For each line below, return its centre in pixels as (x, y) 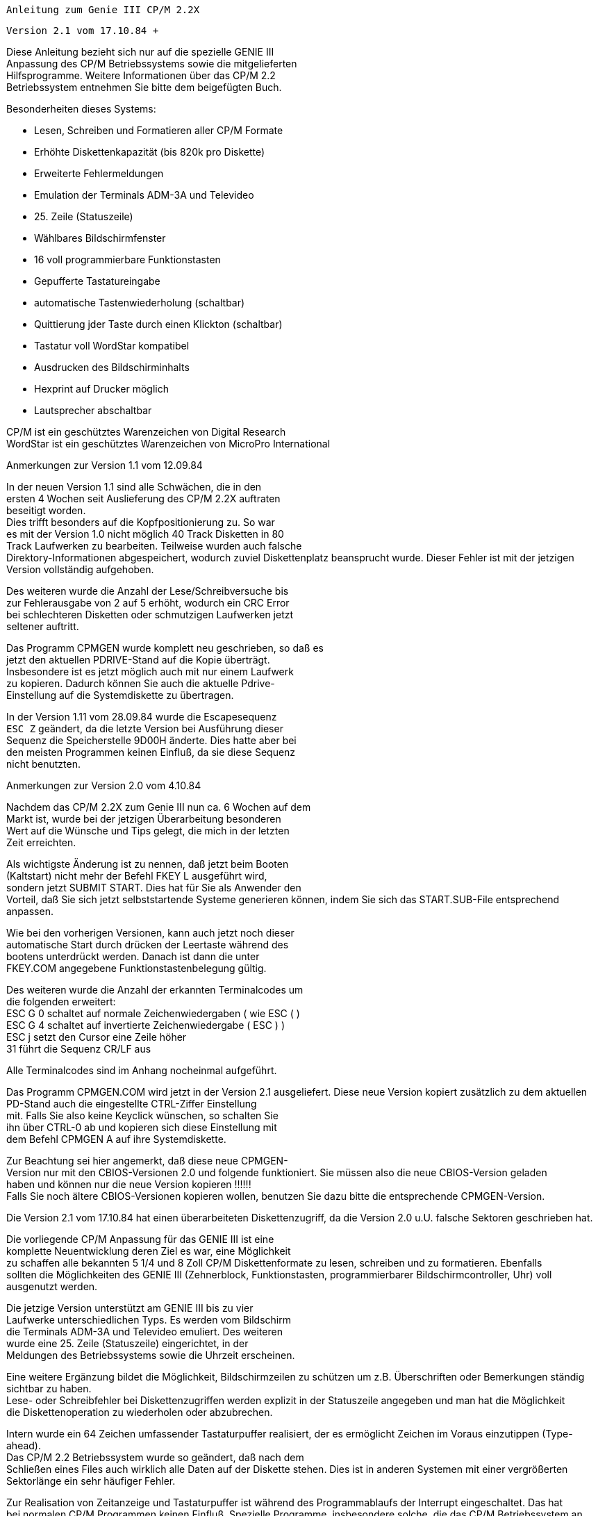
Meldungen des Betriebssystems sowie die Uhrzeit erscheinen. (151, 1355)
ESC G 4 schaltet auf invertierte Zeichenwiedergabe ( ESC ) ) (146, 1025)
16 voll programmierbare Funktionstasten (127, 259)
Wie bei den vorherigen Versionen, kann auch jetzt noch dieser (150, 933)
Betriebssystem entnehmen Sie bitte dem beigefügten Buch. (144, 87)
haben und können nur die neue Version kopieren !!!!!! (129, 1184)
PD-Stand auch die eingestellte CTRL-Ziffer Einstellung (132, 1104)
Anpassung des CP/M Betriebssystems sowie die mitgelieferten (152, 64)
